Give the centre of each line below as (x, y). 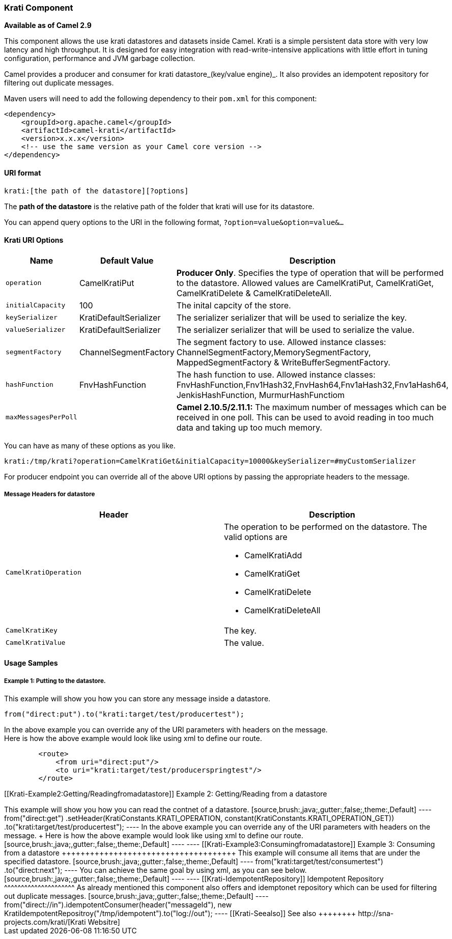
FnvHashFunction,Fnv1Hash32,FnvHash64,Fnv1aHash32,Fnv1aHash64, (313, 385)
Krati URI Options (34, 240)
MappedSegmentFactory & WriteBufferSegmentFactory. (283, 362)
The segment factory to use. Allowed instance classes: (281, 342)
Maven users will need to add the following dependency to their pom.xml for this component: (161, 99)
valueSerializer (36, 330)
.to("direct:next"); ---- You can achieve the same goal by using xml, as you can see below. (156, 870)
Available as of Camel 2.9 (48, 25)
